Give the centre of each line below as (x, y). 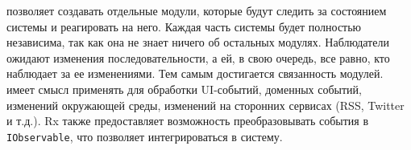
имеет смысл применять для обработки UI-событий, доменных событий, (184, 89)
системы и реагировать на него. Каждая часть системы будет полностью (184, 26)
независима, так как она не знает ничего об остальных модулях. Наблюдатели (198, 42)
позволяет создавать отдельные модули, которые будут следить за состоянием (197, 10)
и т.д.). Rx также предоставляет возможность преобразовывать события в (188, 121)
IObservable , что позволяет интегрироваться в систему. (145, 136)
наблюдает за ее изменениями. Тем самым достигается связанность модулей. (195, 73)
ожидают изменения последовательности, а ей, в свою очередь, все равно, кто (198, 57)
